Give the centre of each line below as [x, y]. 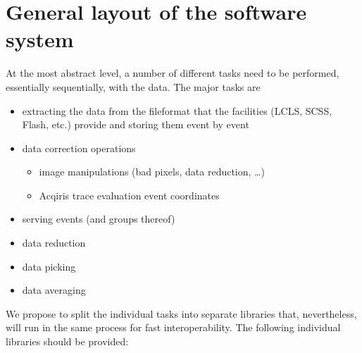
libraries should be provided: [67, 341]
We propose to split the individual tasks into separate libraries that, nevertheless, [181, 313]
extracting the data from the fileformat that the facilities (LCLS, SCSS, [177, 110]
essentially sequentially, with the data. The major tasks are [133, 86]
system [40, 39]
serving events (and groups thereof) [99, 219]
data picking [49, 266]
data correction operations [79, 148]
